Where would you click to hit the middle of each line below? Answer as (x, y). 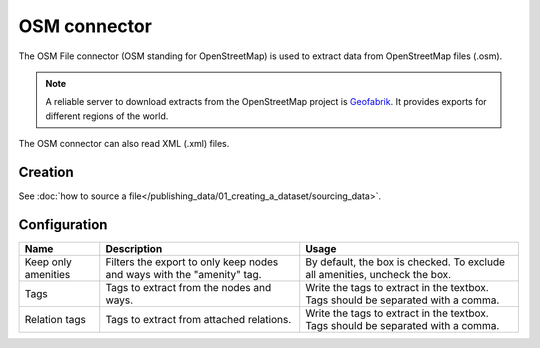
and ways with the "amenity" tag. (183, 274)
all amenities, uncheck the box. (378, 274)
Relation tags (55, 319)
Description (134, 248)
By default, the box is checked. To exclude (405, 262)
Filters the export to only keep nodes (192, 262)
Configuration (63, 224)
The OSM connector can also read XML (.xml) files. (124, 144)
